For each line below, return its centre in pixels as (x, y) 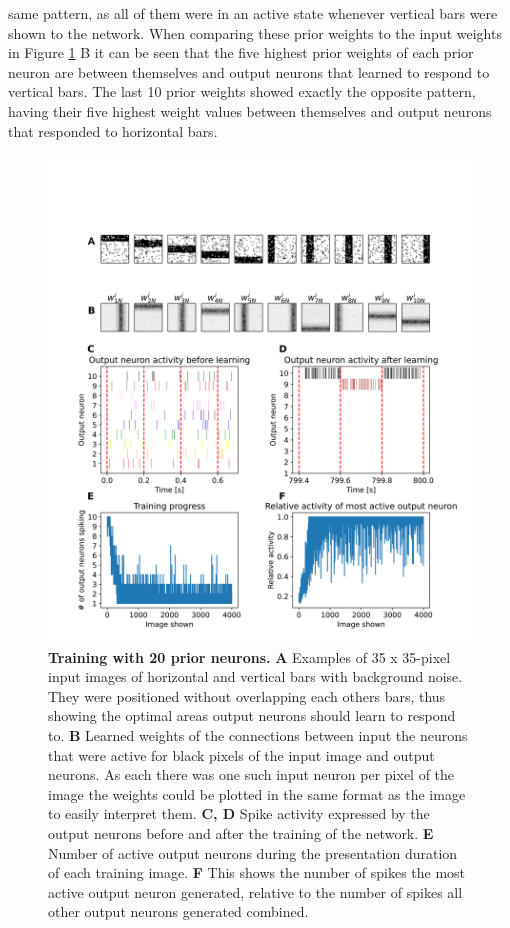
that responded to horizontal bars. (113, 130)
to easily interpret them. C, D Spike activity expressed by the (239, 813)
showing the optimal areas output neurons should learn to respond (252, 715)
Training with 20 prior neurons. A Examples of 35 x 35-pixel (249, 656)
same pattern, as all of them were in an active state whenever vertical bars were (253, 13)
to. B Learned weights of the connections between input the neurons (258, 734)
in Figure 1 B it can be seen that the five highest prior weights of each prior (241, 52)
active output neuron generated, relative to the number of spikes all (255, 891)
